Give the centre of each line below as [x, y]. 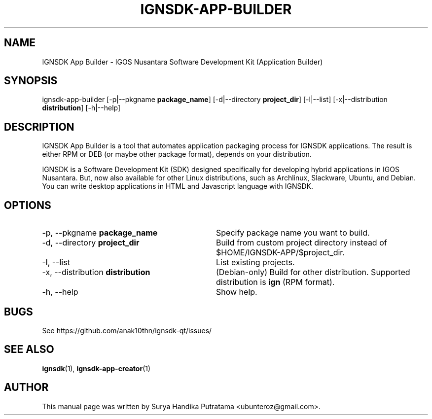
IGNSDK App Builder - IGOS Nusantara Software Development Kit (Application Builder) [182, 62]
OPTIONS [28, 205]
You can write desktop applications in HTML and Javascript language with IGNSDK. [178, 186]
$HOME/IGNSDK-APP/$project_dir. [280, 253]
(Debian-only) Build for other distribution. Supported [313, 272]
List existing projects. [255, 262]
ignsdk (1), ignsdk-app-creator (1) [96, 368]
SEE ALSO [29, 349]
